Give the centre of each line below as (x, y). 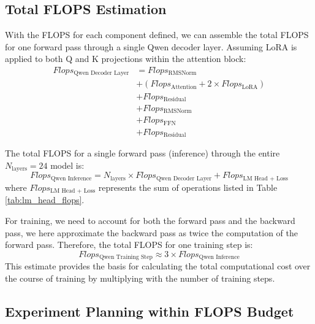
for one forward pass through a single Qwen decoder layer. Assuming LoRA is (151, 46)
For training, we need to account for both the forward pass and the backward (150, 220)
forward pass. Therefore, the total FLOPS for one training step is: (129, 245)
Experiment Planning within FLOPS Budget (150, 311)
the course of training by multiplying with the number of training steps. (140, 278)
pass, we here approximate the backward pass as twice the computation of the (152, 232)
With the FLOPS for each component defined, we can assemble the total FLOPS (157, 35)
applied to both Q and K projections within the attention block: (126, 59)
